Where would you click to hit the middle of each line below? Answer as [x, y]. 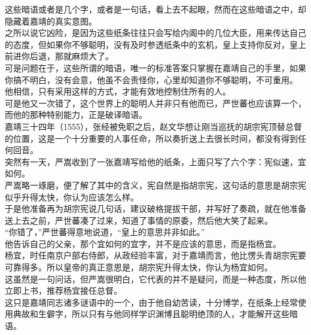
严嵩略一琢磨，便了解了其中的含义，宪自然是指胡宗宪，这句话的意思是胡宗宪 [155, 185]
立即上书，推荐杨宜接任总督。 [63, 290]
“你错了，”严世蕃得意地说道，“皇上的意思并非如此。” [105, 232]
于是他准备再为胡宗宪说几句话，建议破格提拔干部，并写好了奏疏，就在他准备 [155, 208]
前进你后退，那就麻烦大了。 [59, 56]
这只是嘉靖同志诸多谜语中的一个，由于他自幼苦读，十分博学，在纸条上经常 [151, 302]
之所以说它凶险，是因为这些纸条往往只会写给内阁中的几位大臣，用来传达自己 [155, 33]
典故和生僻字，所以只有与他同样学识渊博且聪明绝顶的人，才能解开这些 [151, 314]
